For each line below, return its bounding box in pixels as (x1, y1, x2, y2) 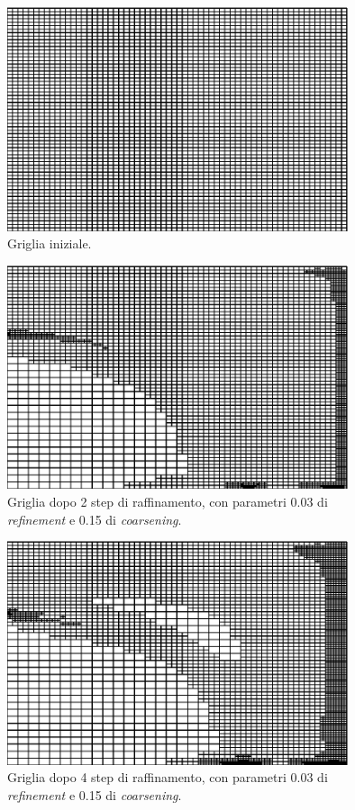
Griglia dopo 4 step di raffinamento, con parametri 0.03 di (7, 768, 328, 787)
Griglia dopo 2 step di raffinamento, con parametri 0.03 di (7, 492, 328, 511)
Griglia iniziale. (7, 234, 92, 253)
